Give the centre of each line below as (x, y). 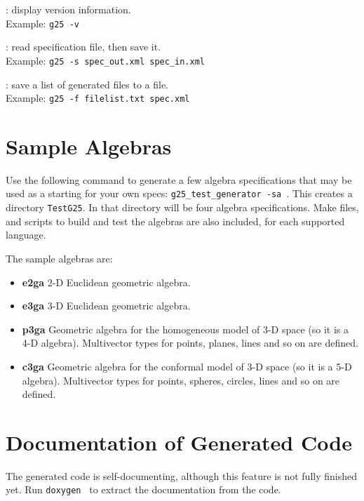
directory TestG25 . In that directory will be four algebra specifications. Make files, (182, 207)
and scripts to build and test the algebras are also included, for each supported (175, 221)
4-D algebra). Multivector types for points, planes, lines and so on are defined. (190, 343)
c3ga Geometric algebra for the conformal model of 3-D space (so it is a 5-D (187, 366)
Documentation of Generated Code (179, 442)
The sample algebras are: (59, 258)
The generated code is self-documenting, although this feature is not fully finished (181, 475)
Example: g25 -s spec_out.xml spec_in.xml (105, 60)
